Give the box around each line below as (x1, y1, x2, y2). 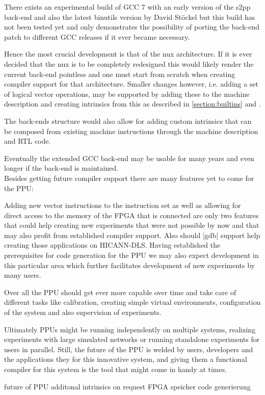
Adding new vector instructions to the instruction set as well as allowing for (4, 200, 241, 210)
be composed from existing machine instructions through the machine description (4, 125, 258, 136)
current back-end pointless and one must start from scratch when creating (4, 68, 235, 79)
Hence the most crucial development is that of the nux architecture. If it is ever (4, 48, 252, 59)
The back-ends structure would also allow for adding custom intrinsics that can (4, 115, 252, 126)
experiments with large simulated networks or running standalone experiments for (4, 334, 260, 345)
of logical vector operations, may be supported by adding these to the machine (4, 88, 250, 99)
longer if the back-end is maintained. (4, 163, 119, 173)
